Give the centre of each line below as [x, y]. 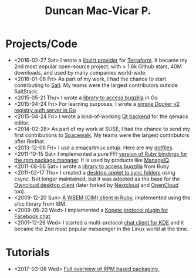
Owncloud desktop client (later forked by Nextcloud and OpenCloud [96, 185]
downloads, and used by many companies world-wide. [80, 72]
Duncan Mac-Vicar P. [98, 11]
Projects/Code [41, 44]
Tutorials [28, 252]
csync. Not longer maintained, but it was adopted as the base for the [97, 179]
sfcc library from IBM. [40, 203]
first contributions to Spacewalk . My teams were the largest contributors [102, 135]
